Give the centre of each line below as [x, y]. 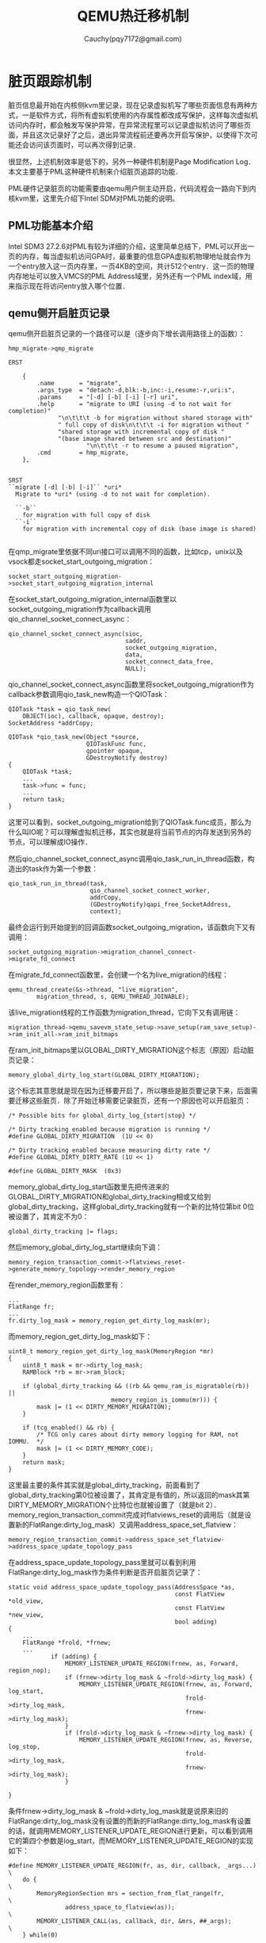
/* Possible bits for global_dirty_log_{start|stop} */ [102, 1116]
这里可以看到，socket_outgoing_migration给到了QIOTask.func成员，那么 [126, 822]
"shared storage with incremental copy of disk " [141, 432]
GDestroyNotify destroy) [127, 758]
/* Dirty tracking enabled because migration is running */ [110, 1130]
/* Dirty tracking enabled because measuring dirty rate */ [110, 1150]
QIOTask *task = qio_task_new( [60, 710]
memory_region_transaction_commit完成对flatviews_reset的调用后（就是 [127, 1515]
